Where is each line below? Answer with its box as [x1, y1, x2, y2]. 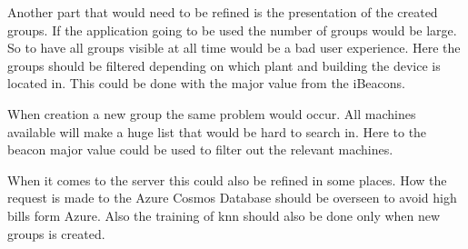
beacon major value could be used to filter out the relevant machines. [7, 140, 393, 159]
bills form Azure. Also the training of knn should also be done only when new [7, 205, 441, 224]
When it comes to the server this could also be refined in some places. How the [7, 170, 447, 189]
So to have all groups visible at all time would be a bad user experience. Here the [7, 38, 461, 57]
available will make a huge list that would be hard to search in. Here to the [7, 122, 427, 141]
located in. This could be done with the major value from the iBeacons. [7, 74, 405, 93]
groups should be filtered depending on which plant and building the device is [7, 55, 441, 75]
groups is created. [7, 224, 105, 243]
